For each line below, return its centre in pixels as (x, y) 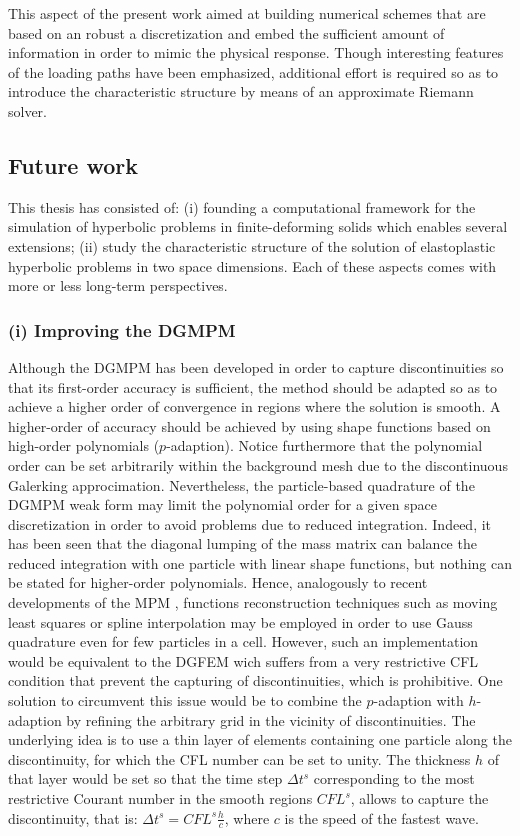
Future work (73, 164)
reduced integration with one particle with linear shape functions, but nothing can (260, 562)
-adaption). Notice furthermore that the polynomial (324, 445)
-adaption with (418, 700)
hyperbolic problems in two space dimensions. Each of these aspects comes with (252, 265)
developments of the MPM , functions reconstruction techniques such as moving (253, 602)
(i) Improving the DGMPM (122, 329)
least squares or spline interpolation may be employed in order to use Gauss (240, 621)
